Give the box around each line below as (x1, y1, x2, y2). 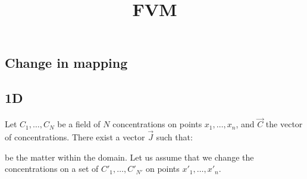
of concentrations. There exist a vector (5, 131, 145, 143)
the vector (265, 118, 303, 130)
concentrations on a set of (5, 162, 99, 175)
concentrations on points (112, 118, 202, 130)
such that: (156, 131, 193, 143)
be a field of (57, 118, 101, 130)
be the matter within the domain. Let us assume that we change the (5, 150, 254, 163)
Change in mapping (5, 54, 128, 72)
